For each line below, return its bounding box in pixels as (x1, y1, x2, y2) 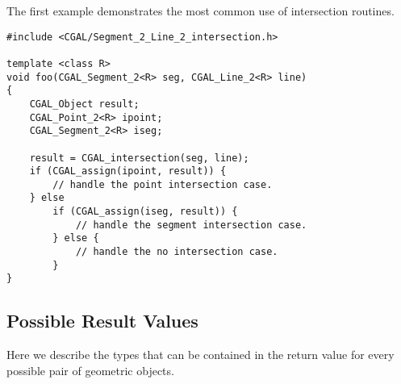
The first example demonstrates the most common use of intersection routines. (6, 2, 395, 19)
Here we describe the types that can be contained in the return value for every (6, 346, 395, 363)
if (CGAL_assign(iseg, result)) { (52, 206, 238, 218)
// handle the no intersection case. (75, 246, 278, 258)
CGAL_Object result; (29, 98, 140, 110)
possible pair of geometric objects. (6, 361, 174, 378)
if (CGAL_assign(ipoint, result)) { (29, 165, 227, 177)
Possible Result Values (6, 308, 198, 333)
